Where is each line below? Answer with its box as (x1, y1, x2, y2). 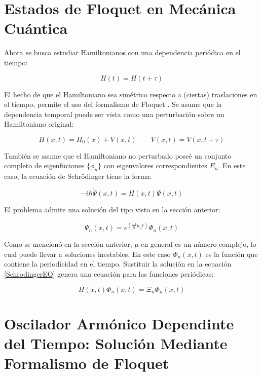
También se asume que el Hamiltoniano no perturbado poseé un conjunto (4, 150, 232, 161)
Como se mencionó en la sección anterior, (4, 239, 132, 249)
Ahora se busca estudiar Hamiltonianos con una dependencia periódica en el (4, 47, 241, 58)
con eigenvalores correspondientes (103, 160, 207, 171)
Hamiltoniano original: (4, 119, 74, 129)
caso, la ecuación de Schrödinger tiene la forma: (4, 171, 152, 181)
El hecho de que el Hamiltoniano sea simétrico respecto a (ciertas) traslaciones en (4, 89, 257, 99)
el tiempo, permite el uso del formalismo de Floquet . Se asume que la (4, 99, 222, 109)
